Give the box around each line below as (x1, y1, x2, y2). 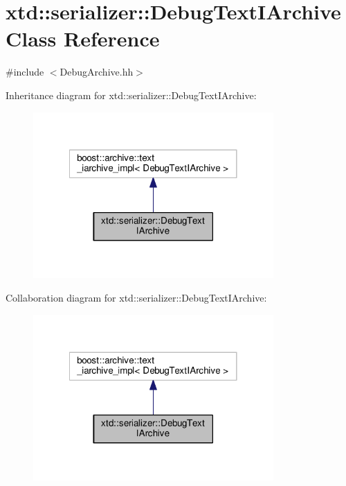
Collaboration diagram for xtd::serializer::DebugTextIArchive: (6, 290, 267, 304)
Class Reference (6, 24, 160, 53)
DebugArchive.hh (60, 64, 134, 79)
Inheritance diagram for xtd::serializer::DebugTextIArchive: (6, 87, 257, 102)
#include (6, 64, 44, 79)
